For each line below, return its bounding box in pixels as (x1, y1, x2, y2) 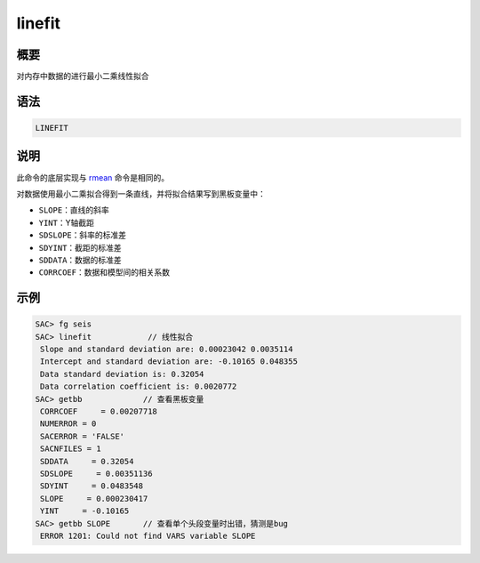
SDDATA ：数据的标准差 (38, 254, 122, 265)
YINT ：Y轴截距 (38, 217, 95, 228)
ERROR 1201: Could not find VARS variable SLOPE (40, 530, 256, 541)
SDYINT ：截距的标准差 (38, 242, 122, 253)
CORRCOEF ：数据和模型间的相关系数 (38, 267, 171, 277)
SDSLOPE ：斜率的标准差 (38, 229, 127, 240)
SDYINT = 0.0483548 (40, 481, 144, 491)
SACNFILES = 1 (40, 444, 101, 454)
